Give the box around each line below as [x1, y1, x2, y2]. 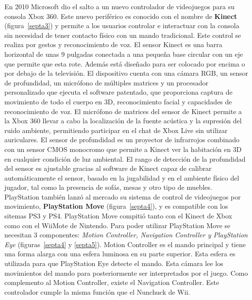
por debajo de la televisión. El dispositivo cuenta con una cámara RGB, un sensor [4, 68, 249, 78]
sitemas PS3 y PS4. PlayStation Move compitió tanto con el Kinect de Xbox [4, 211, 232, 221]
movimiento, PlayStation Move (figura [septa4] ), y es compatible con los [4, 201, 228, 211]
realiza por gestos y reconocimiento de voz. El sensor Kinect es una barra [4, 39, 222, 50]
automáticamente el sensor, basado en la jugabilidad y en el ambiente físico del [4, 172, 239, 183]
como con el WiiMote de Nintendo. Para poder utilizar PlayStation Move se [4, 220, 231, 230]
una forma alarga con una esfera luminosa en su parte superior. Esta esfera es [4, 249, 235, 259]
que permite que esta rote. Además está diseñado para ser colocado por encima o [4, 58, 245, 68]
